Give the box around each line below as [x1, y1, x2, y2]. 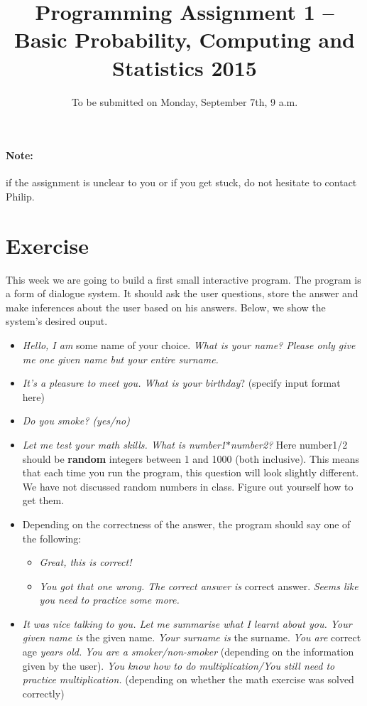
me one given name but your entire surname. [22, 351, 219, 366]
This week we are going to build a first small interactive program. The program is [6, 272, 361, 287]
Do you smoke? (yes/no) [22, 413, 130, 428]
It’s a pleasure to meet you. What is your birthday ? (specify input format [22, 375, 341, 390]
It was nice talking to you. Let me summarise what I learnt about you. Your [22, 616, 352, 631]
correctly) [22, 685, 65, 700]
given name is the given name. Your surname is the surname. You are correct [22, 630, 361, 645]
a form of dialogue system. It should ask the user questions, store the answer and [6, 286, 358, 301]
